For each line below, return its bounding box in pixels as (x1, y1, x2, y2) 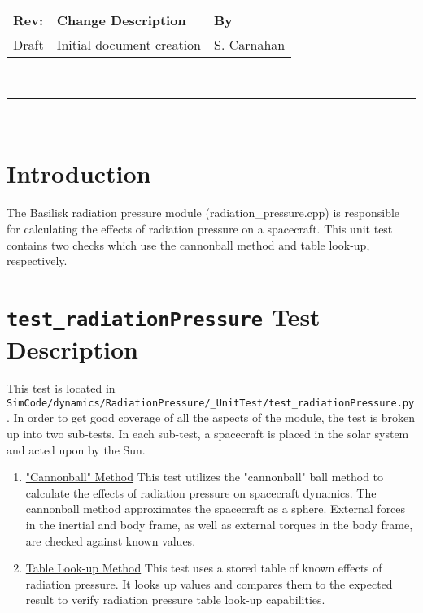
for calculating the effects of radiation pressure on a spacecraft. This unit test (7, 220, 393, 237)
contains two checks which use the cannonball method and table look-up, (7, 236, 370, 253)
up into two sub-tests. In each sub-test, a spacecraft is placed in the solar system (7, 424, 409, 441)
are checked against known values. (25, 532, 196, 549)
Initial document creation (56, 35, 202, 54)
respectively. (7, 252, 68, 269)
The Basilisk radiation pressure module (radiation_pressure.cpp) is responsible (7, 204, 400, 221)
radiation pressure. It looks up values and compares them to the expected (25, 575, 393, 592)
